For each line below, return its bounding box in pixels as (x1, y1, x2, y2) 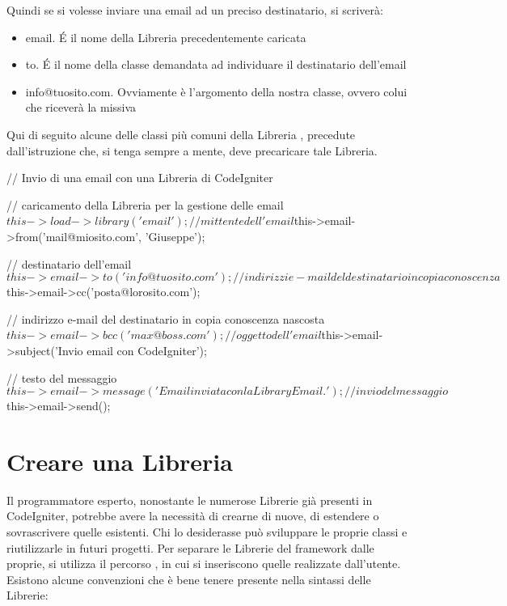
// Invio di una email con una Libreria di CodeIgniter (6, 169, 273, 186)
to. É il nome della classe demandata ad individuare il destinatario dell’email (25, 56, 407, 73)
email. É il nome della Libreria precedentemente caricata (25, 28, 306, 45)
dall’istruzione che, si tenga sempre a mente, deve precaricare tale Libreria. (6, 142, 378, 159)
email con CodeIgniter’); (87, 341, 207, 358)
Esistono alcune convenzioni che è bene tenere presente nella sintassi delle (6, 570, 371, 587)
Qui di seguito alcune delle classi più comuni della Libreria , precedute (6, 125, 356, 142)
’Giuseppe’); (145, 227, 205, 244)
